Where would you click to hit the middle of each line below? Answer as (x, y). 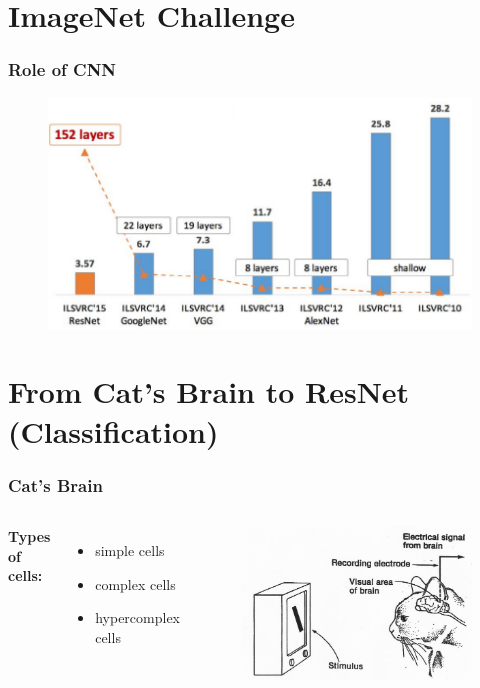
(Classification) (113, 430)
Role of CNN (62, 69)
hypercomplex (138, 617)
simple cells (130, 550)
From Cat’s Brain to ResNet (209, 391)
